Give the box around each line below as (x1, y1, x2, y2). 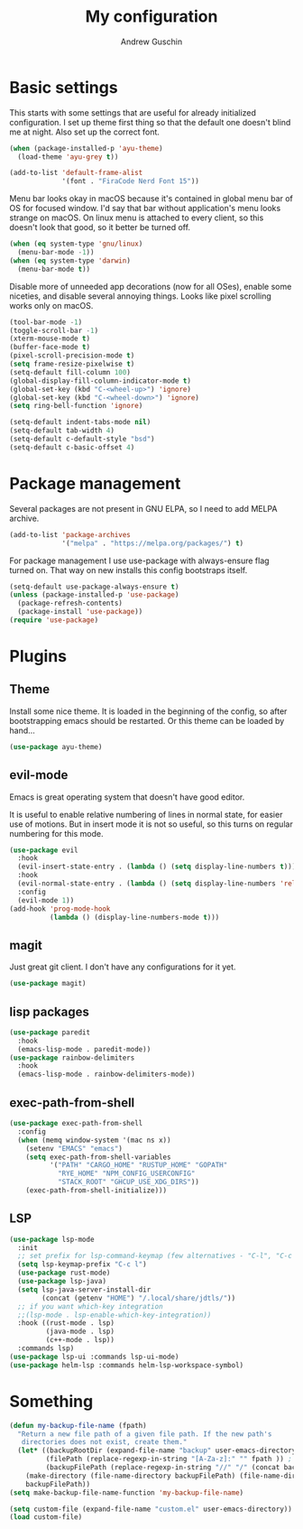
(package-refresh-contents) (17, 598, 124, 608)
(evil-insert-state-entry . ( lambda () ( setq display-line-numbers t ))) (17, 862, 297, 872)
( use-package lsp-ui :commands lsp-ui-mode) (9, 1352, 179, 1361)
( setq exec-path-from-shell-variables (25, 1153, 171, 1162)
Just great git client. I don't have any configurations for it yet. (9, 961, 236, 972)
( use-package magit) (9, 979, 87, 988)
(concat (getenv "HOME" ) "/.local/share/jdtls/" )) (41, 1293, 236, 1302)
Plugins (9, 646, 68, 667)
